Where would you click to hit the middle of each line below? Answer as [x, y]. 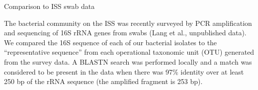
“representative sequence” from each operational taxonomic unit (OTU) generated [129, 52]
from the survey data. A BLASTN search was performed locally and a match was [128, 61]
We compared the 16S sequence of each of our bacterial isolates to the [111, 42]
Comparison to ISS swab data [49, 6]
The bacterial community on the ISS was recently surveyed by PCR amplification [128, 23]
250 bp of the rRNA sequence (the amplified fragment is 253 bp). [103, 81]
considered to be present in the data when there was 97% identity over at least [124, 71]
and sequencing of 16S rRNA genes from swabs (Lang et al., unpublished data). [125, 33]
